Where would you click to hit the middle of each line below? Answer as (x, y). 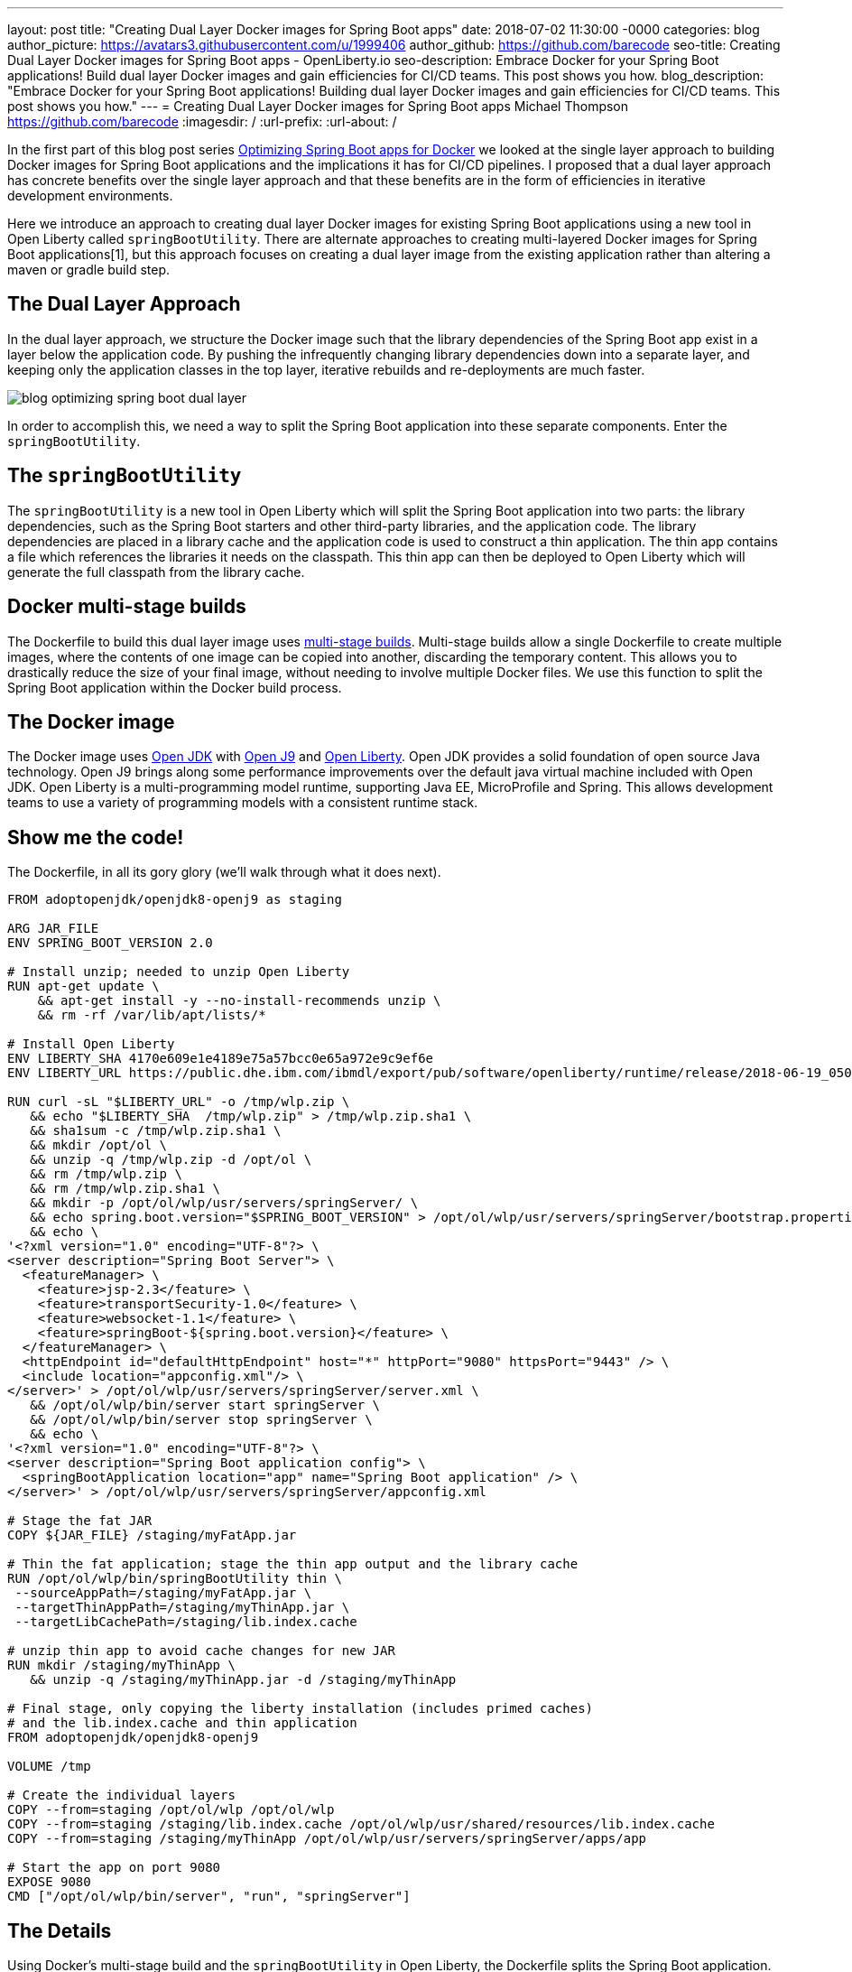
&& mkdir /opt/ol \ (99, 1145)
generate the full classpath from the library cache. (156, 572)
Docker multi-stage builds (127, 607)
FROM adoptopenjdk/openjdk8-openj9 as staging (175, 900)
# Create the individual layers (121, 1795)
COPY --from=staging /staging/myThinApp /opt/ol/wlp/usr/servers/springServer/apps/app (327, 1839)
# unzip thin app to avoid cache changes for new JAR (201, 1651)
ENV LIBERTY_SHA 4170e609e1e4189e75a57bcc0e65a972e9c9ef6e (221, 1059)
